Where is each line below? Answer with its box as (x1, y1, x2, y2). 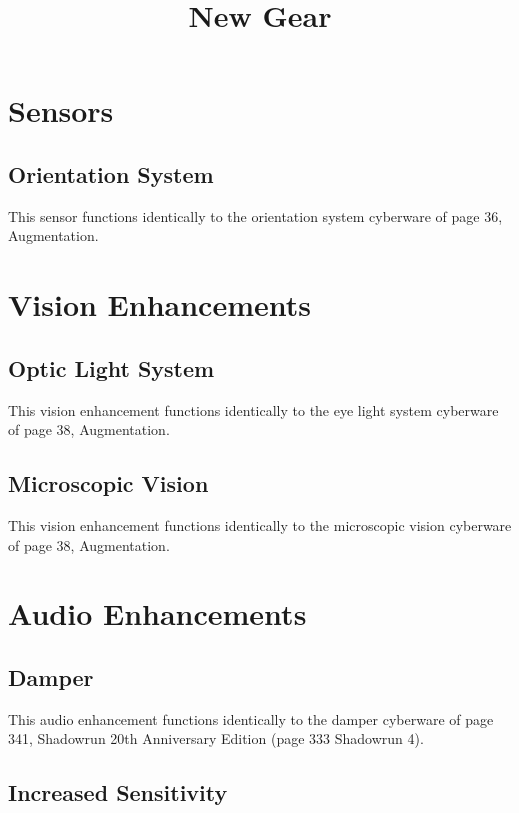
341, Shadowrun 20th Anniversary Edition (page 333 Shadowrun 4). (8, 728, 424, 749)
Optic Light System (8, 352, 215, 383)
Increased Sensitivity (8, 777, 228, 808)
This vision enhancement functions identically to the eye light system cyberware (8, 399, 499, 420)
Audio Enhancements (8, 593, 307, 634)
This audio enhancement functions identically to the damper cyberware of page (8, 708, 494, 729)
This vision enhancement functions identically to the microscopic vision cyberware (8, 514, 512, 535)
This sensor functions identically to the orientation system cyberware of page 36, (8, 205, 503, 226)
